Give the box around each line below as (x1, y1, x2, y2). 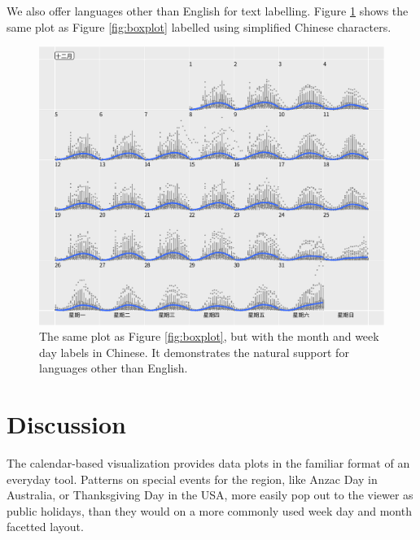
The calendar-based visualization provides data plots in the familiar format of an (7, 455, 410, 472)
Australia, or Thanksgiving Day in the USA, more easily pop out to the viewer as (7, 486, 413, 503)
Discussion (7, 407, 126, 441)
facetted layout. (7, 518, 84, 535)
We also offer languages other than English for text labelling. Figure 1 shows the (7, 2, 409, 19)
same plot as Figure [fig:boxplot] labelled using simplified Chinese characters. (7, 18, 392, 35)
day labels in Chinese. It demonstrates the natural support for (39, 343, 349, 360)
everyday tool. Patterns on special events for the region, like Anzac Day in (7, 470, 378, 487)
